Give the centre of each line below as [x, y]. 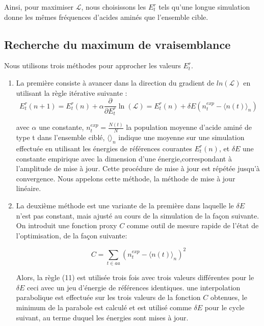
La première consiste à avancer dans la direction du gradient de [115, 82]
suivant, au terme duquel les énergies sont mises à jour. [102, 317]
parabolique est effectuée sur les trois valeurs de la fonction [108, 297]
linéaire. [29, 188]
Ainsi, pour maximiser [39, 7]
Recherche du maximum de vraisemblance [117, 44]
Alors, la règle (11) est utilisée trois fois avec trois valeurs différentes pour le [135, 277]
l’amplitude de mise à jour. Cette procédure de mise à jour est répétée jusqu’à [138, 168]
